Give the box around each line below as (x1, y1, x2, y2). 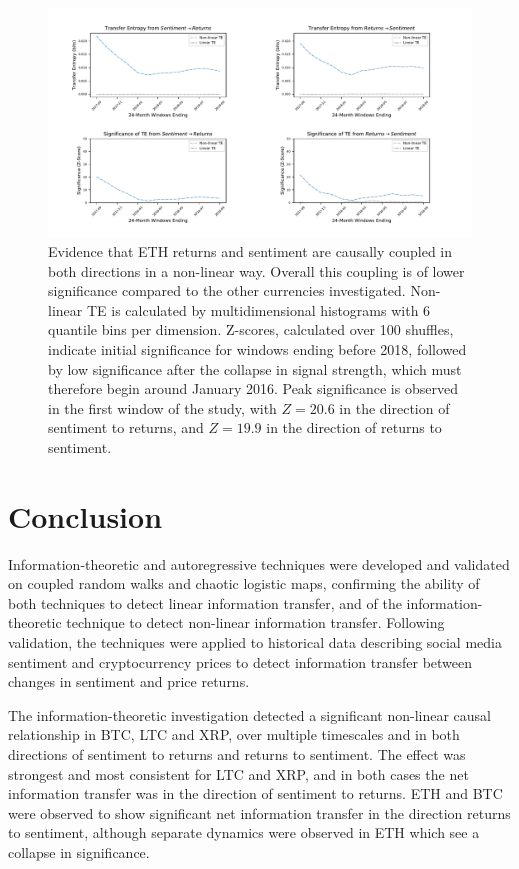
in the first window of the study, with (48, 397, 277, 418)
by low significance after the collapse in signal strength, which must (48, 358, 462, 379)
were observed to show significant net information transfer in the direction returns (8, 802, 511, 823)
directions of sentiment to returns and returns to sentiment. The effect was (8, 743, 466, 764)
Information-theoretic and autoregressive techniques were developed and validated (8, 553, 510, 574)
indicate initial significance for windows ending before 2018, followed (48, 338, 467, 359)
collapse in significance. (8, 841, 150, 862)
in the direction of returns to (266, 417, 442, 438)
